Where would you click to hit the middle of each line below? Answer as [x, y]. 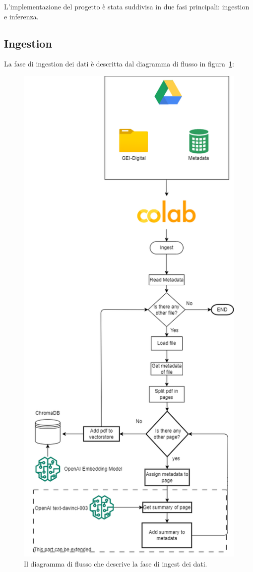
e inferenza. [21, 16]
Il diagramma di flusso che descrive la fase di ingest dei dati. [116, 563]
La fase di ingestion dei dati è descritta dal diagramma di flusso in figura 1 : [119, 64]
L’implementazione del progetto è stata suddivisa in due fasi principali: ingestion [127, 6]
